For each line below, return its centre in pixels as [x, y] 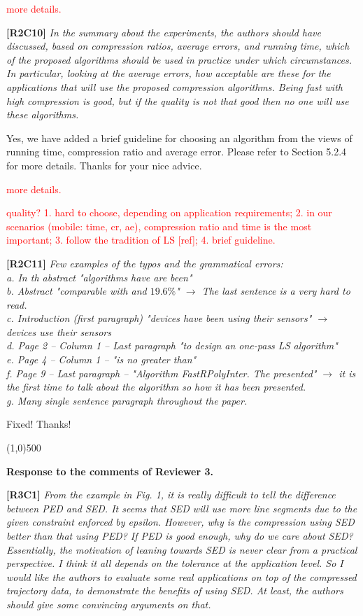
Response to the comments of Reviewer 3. [110, 471]
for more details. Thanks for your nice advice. [104, 165]
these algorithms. [43, 114]
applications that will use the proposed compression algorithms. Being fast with [175, 86]
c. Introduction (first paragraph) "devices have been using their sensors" [159, 318]
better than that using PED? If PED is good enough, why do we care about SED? [180, 535]
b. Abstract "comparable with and [77, 291]
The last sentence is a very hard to [276, 291]
